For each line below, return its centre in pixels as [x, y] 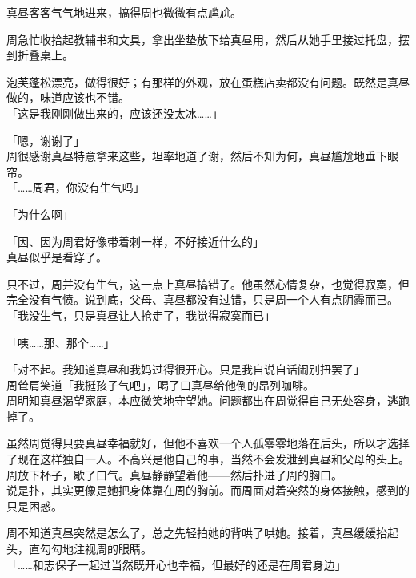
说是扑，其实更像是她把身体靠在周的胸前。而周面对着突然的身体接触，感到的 [208, 490]
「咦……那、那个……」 [61, 342]
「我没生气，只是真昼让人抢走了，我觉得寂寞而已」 [141, 315]
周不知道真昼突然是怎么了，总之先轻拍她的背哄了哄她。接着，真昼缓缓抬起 [202, 533]
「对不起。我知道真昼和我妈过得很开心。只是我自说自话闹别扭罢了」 [186, 369]
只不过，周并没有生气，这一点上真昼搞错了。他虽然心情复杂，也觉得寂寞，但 [208, 283]
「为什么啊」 [40, 214]
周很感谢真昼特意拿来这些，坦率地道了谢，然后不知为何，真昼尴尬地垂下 [197, 156]
